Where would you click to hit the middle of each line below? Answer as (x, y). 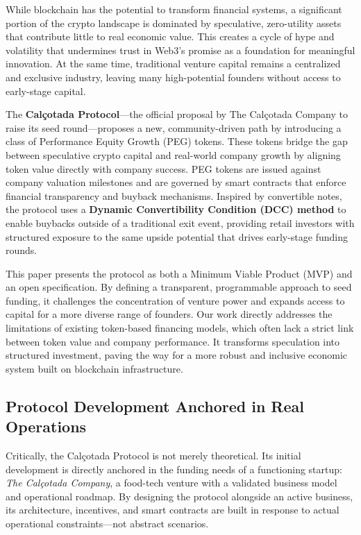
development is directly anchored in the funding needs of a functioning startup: (174, 469)
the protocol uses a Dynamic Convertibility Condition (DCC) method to (176, 209)
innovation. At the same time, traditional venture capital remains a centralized (173, 63)
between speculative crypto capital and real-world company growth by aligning (173, 154)
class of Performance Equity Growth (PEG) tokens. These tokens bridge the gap (177, 141)
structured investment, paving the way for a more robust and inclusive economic (177, 355)
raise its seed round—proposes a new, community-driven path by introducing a (174, 127)
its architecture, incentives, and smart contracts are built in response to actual (173, 510)
